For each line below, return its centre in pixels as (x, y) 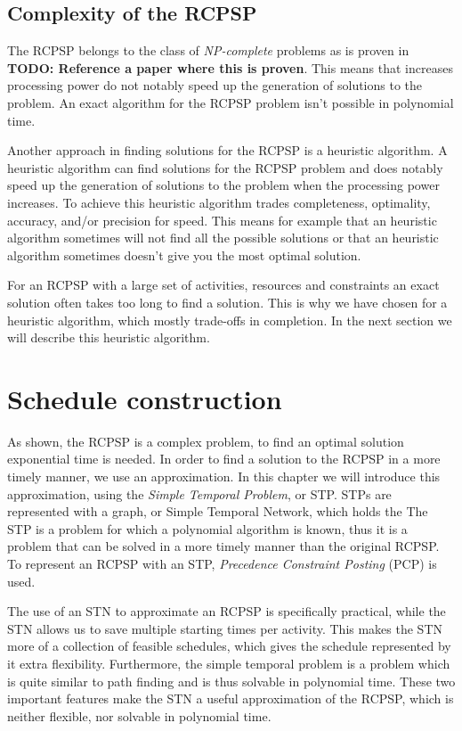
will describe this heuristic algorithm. (109, 337)
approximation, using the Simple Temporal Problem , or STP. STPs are (199, 493)
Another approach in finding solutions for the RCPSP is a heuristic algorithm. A (227, 150)
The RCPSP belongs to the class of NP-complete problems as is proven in (208, 50)
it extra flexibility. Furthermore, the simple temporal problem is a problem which (229, 663)
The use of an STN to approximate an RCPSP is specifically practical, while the (227, 611)
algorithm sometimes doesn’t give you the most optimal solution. (184, 255)
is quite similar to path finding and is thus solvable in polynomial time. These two (231, 681)
